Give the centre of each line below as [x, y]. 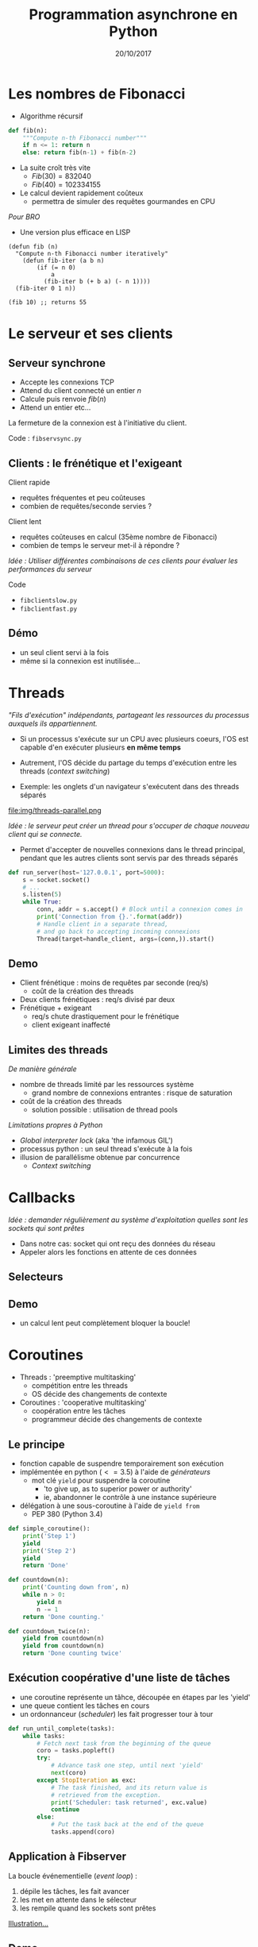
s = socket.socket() [56, 880]
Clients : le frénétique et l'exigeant [95, 463]
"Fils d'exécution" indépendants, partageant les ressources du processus [129, 715]
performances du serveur [50, 569]
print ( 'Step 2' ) [50, 1551]
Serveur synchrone [57, 363]
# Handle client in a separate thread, [103, 924]
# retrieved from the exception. [106, 1795]
